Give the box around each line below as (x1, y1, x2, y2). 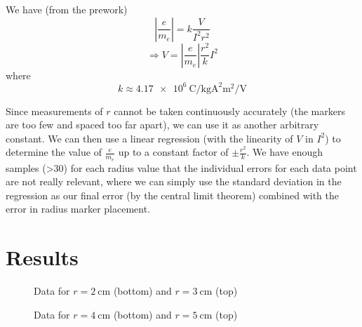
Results (6, 243, 79, 272)
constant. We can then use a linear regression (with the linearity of (6, 131, 293, 145)
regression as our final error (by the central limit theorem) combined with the (6, 187, 339, 202)
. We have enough (246, 145, 323, 159)
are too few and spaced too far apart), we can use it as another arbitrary (6, 117, 319, 132)
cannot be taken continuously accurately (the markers (114, 103, 345, 118)
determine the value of (6, 145, 102, 159)
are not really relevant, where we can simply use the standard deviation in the (6, 174, 342, 189)
